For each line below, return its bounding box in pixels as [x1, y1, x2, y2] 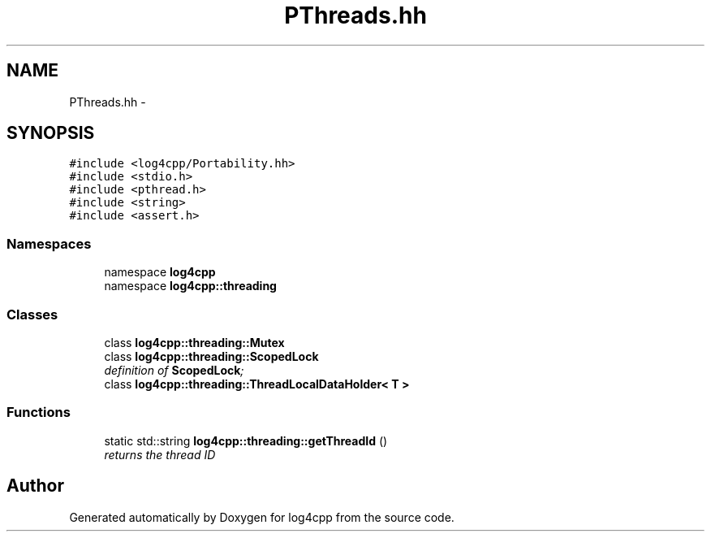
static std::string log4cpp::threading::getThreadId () [104, 433, 388, 448]
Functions [6, 404, 71, 421]
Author [6, 475, 64, 497]
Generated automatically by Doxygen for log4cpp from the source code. [69, 510, 455, 524]
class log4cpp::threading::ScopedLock [104, 349, 319, 363]
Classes [6, 306, 58, 323]
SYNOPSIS [6, 123, 95, 144]
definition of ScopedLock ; [104, 362, 244, 377]
